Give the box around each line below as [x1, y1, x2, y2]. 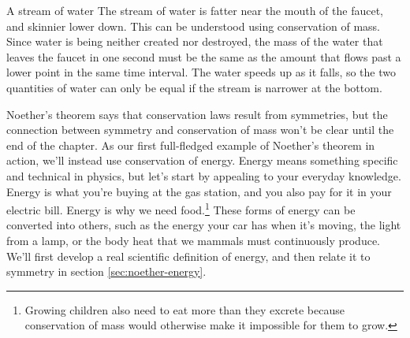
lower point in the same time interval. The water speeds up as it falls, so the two [6, 64, 397, 80]
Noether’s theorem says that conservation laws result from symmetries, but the [6, 106, 388, 122]
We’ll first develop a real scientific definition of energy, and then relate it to [6, 247, 371, 264]
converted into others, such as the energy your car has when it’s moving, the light [6, 217, 401, 233]
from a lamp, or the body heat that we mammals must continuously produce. [6, 232, 381, 248]
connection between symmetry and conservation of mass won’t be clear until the [6, 121, 394, 138]
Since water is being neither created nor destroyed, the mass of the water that [6, 33, 383, 50]
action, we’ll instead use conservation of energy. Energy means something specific [6, 152, 398, 169]
